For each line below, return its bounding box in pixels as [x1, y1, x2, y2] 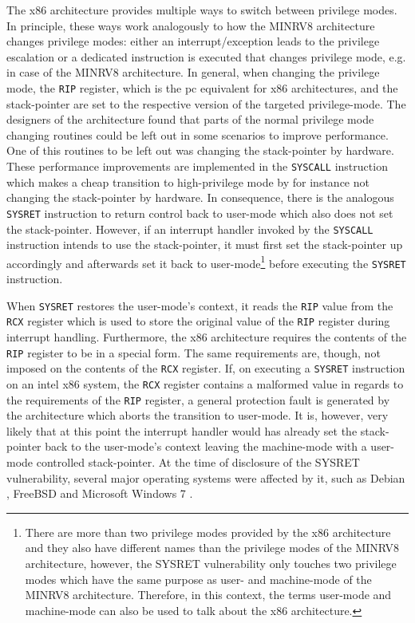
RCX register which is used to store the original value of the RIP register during [6, 313, 390, 329]
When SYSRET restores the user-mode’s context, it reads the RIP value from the [6, 297, 393, 313]
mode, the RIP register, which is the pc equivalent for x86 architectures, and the [6, 79, 398, 96]
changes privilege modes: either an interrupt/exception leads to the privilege [6, 33, 380, 49]
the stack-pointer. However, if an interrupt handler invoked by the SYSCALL [6, 220, 373, 237]
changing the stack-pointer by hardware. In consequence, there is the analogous [6, 189, 394, 206]
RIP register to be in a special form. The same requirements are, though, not [6, 344, 381, 361]
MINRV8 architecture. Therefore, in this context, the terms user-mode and [25, 586, 392, 603]
